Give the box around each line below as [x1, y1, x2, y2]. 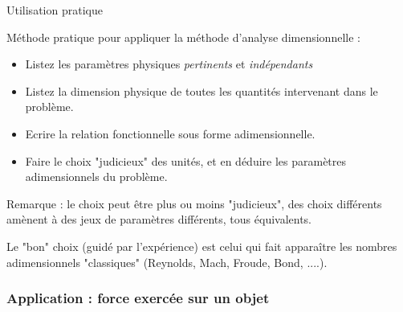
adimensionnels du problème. [25, 168, 168, 185]
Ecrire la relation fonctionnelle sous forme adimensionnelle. [25, 125, 315, 142]
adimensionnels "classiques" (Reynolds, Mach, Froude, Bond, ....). [6, 253, 328, 270]
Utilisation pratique [6, 2, 103, 18]
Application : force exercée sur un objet [6, 288, 270, 308]
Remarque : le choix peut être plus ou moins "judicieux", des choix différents [6, 195, 382, 211]
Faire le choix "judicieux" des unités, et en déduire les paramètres [25, 152, 347, 169]
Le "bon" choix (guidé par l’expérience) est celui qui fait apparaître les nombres [6, 237, 397, 254]
